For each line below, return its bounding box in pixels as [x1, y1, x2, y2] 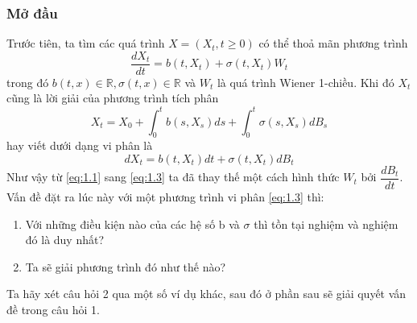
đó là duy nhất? [25, 231, 105, 248]
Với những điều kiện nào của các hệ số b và [25, 215, 240, 232]
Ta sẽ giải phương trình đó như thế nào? [25, 258, 226, 275]
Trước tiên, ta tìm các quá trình [6, 35, 165, 52]
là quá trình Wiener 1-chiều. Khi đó [217, 73, 394, 90]
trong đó [6, 73, 49, 90]
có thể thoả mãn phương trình [258, 35, 408, 52]
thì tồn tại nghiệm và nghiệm [254, 215, 398, 232]
